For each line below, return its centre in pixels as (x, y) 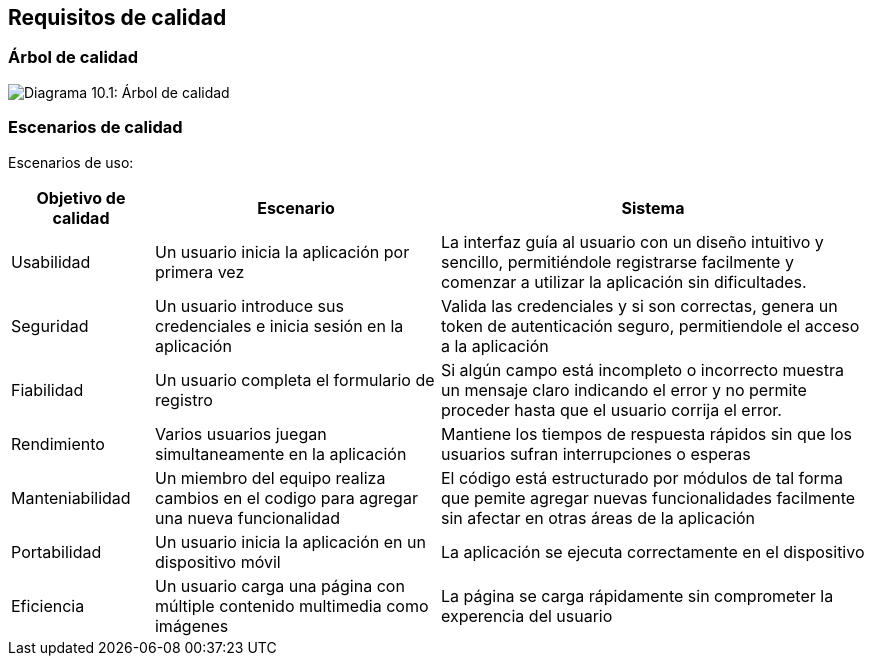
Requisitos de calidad (117, 17)
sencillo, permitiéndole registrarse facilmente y (617, 261)
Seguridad (50, 325)
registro (183, 399)
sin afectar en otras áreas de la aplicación (598, 517)
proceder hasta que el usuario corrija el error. (611, 409)
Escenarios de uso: (71, 162)
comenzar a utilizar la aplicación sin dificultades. (623, 281)
